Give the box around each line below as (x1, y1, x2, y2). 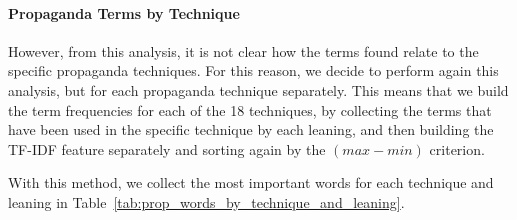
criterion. (429, 138, 485, 159)
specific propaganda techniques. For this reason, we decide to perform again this (8, 60, 499, 81)
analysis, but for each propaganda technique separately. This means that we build (8, 79, 509, 100)
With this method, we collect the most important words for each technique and (8, 172, 494, 193)
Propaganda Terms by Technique (8, 2, 240, 23)
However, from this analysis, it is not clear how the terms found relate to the (8, 40, 479, 61)
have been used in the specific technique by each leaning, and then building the (8, 119, 494, 140)
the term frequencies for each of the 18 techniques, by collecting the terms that (8, 99, 492, 120)
